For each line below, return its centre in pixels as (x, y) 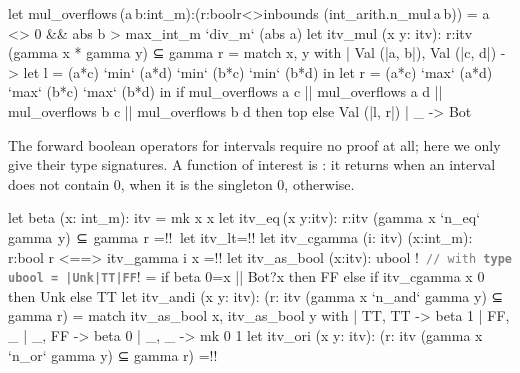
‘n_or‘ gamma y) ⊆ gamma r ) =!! (113, 354)
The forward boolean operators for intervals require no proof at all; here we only (254, 144)
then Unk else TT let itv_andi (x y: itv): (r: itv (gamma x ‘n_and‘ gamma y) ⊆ (256, 295)
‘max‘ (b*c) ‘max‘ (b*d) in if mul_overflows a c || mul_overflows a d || (225, 91)
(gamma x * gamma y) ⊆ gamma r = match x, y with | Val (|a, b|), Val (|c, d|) (252, 52)
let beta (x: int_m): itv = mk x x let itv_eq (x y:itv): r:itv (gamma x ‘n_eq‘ (244, 217)
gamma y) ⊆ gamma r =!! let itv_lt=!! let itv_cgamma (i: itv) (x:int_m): (240, 236)
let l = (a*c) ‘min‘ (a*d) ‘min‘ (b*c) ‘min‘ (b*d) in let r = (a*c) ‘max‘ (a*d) (258, 71)
